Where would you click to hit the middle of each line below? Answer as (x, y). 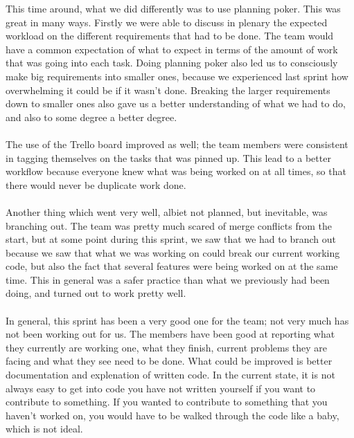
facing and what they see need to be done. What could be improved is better (169, 361)
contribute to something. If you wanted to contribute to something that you (167, 402)
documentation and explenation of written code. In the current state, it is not (170, 375)
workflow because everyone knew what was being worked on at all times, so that (176, 171)
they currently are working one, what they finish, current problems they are (167, 347)
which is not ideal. (44, 429)
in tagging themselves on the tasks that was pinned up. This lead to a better (168, 157)
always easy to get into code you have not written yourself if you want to (161, 388)
